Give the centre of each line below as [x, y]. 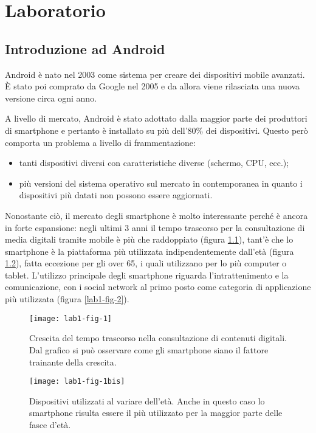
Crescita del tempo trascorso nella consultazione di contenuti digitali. [158, 338]
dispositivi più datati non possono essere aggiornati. [116, 195]
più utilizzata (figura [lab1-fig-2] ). [67, 299]
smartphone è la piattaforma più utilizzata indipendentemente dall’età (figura [149, 251]
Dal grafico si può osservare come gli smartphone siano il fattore [149, 349]
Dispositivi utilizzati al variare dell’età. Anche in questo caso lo [147, 400]
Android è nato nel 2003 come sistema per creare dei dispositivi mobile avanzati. [155, 74]
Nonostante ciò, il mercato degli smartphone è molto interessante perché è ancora [156, 215]
